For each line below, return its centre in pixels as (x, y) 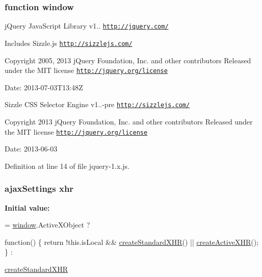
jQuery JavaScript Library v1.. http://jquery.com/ (87, 26)
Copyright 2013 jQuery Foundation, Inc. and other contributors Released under (129, 122)
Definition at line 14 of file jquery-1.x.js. (67, 166)
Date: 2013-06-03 (31, 149)
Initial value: (27, 207)
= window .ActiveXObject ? (47, 225)
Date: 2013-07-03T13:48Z (44, 87)
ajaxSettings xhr (39, 188)
